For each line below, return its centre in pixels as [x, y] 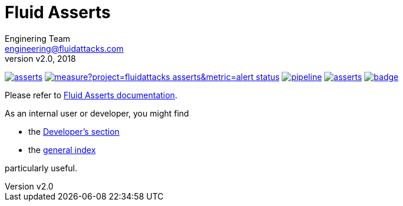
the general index [62, 149]
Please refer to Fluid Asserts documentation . [91, 95]
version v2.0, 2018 [40, 58]
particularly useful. [41, 168]
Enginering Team [38, 38]
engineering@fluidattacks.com [64, 48]
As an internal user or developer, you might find [97, 113]
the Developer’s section [74, 131]
